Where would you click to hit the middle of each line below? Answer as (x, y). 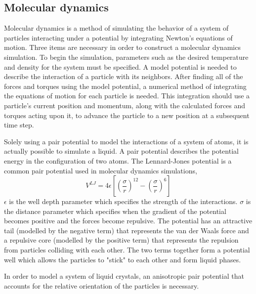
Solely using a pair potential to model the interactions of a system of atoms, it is (126, 141)
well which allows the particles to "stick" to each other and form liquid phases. (123, 259)
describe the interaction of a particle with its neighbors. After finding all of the (124, 76)
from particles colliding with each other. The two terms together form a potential (127, 250)
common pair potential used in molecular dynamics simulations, (101, 170)
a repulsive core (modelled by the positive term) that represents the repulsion (121, 240)
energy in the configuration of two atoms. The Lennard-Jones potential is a (118, 160)
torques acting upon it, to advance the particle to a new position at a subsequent (127, 115)
